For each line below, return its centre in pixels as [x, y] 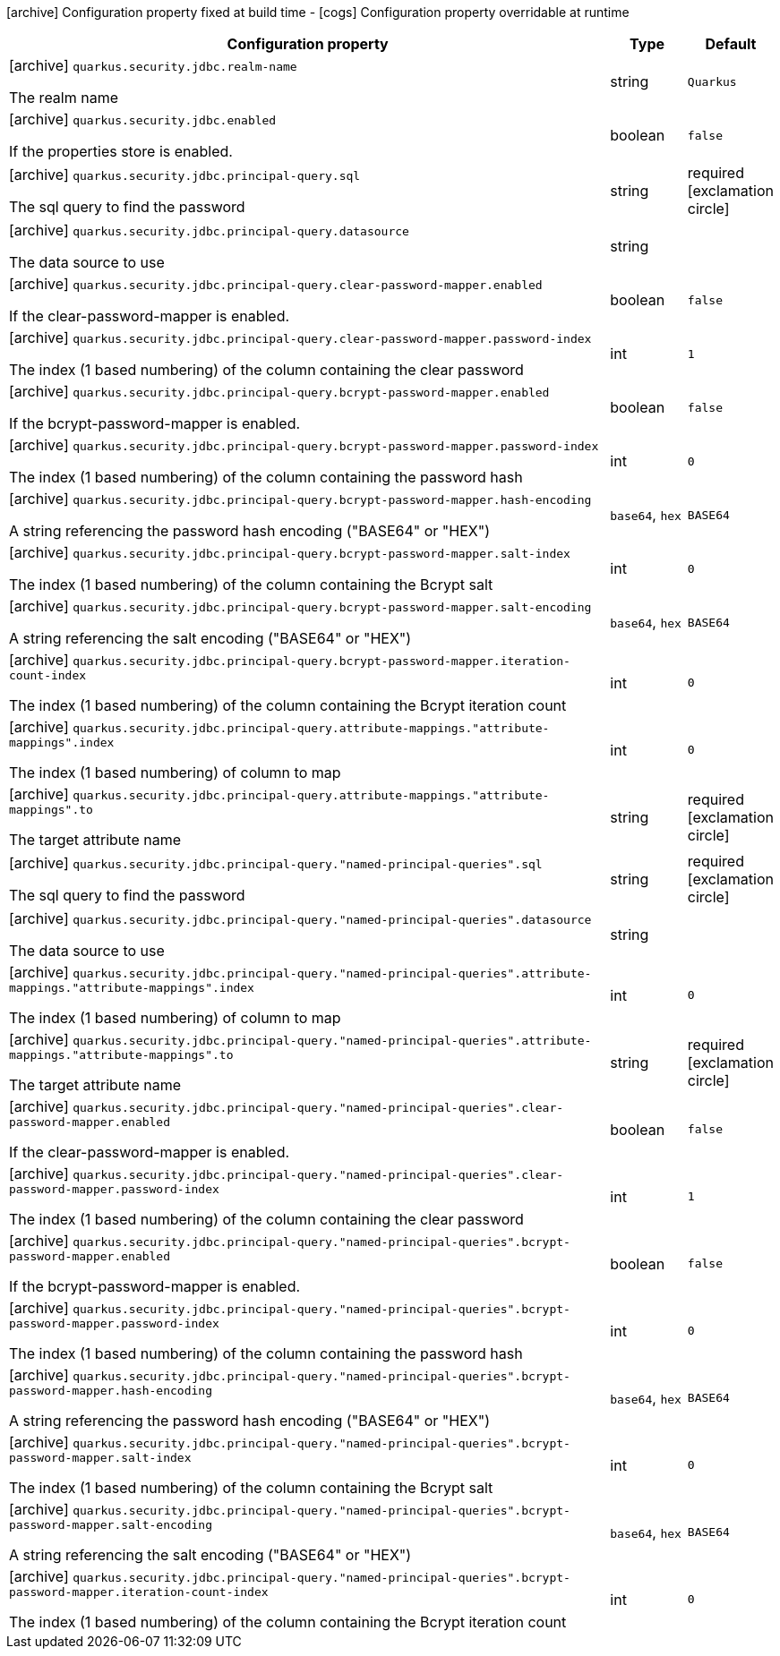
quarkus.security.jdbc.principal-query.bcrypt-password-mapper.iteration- [321, 661]
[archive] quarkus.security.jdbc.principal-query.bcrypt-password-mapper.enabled [279, 391]
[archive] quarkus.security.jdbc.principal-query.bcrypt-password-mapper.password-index [304, 445]
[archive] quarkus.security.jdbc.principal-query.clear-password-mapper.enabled [276, 284]
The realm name [64, 98]
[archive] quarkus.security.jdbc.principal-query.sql [185, 175]
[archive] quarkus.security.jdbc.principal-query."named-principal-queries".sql [276, 863]
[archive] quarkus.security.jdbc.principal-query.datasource [209, 230]
